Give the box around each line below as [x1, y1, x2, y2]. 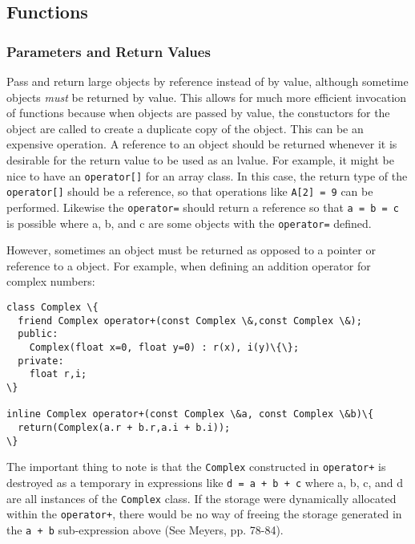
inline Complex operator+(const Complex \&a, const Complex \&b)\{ [6, 408, 374, 420]
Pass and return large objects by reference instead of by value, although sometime [6, 73, 409, 89]
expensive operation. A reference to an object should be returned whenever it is [6, 136, 397, 152]
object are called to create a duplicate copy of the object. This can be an [6, 120, 364, 136]
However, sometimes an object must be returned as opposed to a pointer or [6, 242, 376, 258]
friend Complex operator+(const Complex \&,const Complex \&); [18, 315, 362, 327]
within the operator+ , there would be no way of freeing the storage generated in [6, 505, 402, 522]
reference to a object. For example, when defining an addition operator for [6, 257, 371, 274]
